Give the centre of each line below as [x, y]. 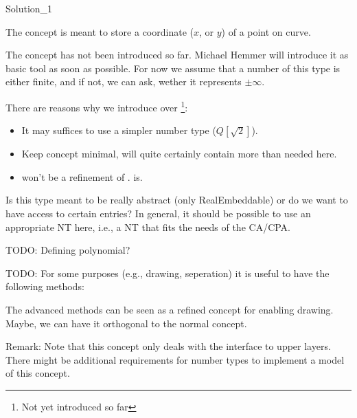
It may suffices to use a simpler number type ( [119, 130]
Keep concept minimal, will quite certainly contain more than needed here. [179, 154]
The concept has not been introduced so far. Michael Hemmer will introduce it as [177, 55]
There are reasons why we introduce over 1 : [97, 106]
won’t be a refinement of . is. [82, 176]
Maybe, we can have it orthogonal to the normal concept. [126, 323]
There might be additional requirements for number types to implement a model [175, 359]
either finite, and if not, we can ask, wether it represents [124, 81]
